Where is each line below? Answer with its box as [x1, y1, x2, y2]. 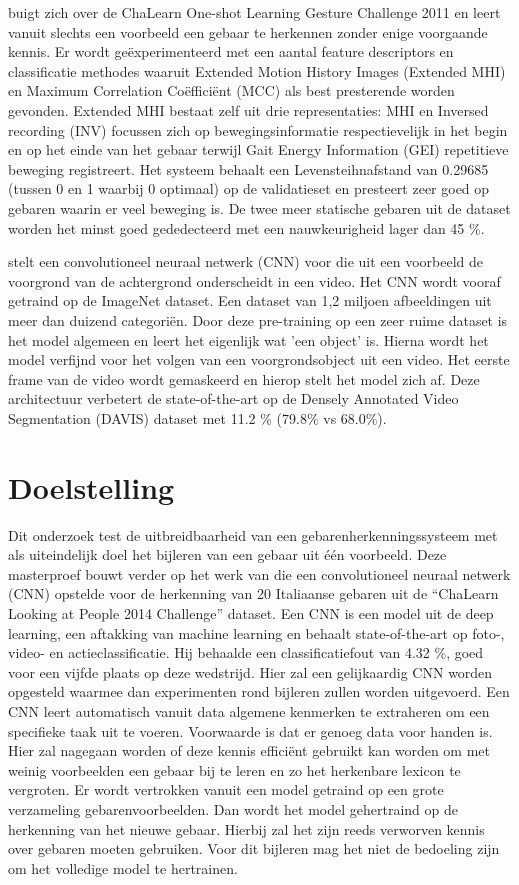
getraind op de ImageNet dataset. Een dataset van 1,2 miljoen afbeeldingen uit [8, 290, 492, 311]
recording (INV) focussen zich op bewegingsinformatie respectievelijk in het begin [8, 119, 508, 140]
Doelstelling [8, 466, 175, 507]
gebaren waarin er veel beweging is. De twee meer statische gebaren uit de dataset [8, 197, 511, 218]
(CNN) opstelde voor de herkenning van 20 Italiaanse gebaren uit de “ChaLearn [8, 583, 499, 604]
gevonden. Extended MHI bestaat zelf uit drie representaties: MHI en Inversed [8, 99, 489, 120]
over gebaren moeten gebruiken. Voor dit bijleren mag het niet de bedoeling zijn [8, 838, 500, 859]
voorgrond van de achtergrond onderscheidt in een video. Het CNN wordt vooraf [8, 270, 501, 291]
